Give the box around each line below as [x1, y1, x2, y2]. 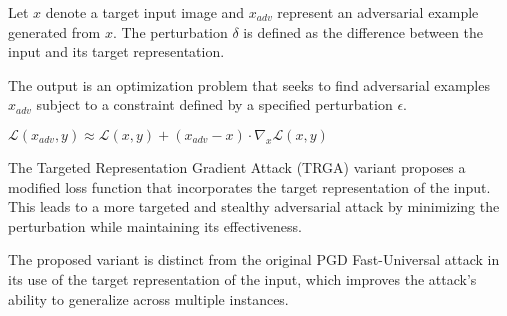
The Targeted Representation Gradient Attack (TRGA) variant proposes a [8, 156, 466, 177]
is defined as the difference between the [243, 21, 484, 42]
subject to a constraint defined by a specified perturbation [36, 94, 393, 115]
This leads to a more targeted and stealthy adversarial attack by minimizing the [8, 196, 500, 217]
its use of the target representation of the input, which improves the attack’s [8, 268, 477, 289]
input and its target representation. [8, 41, 225, 62]
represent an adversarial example [277, 2, 479, 22]
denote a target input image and [45, 2, 245, 22]
